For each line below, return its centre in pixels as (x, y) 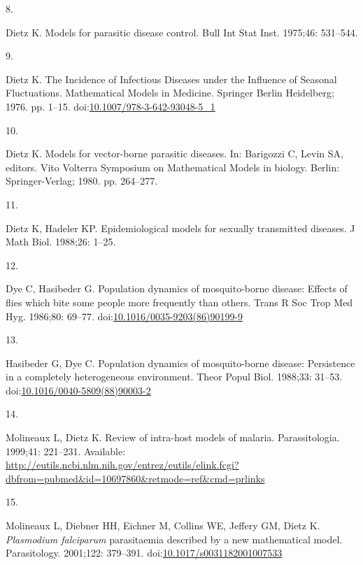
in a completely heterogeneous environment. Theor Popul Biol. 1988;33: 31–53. (174, 377)
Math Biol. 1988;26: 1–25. (61, 242)
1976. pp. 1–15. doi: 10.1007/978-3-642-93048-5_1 (111, 106)
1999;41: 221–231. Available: (66, 451)
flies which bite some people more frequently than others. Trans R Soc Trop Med (179, 302)
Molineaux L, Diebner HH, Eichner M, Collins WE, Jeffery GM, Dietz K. (163, 525)
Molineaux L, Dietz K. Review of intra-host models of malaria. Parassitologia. (173, 437)
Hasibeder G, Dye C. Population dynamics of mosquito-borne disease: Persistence (180, 363)
